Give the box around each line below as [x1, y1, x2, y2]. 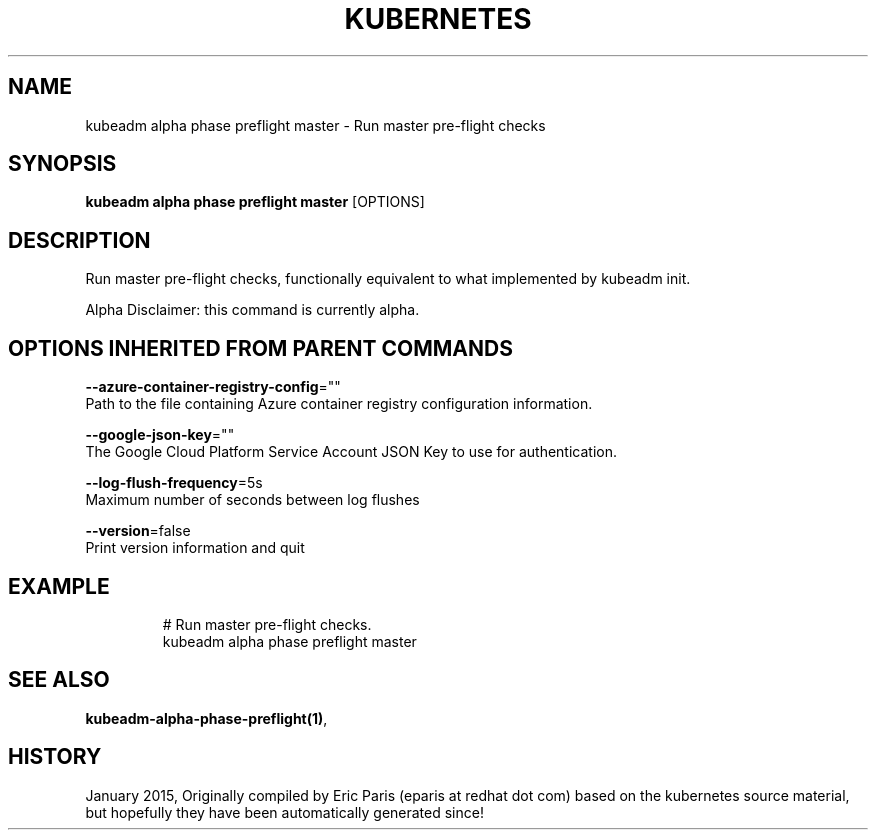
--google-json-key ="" [85, 426, 235, 444]
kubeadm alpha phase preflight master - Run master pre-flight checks [85, 116, 546, 134]
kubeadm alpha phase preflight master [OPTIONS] [85, 193, 425, 211]
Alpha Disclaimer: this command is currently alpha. [85, 301, 420, 319]
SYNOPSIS [8, 151, 117, 177]
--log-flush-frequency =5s [85, 474, 263, 492]
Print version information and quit [85, 539, 305, 557]
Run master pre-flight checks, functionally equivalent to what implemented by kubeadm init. [85, 270, 691, 288]
